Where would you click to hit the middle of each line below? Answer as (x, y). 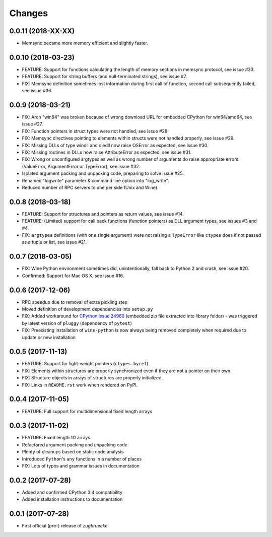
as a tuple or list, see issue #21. (54, 242)
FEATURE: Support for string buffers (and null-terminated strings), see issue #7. (105, 77)
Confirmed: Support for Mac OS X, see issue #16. (73, 276)
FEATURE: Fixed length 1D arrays (56, 438)
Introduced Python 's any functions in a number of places (82, 459)
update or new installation (49, 337)
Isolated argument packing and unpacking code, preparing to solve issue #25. (103, 173)
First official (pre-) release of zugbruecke (65, 526)
